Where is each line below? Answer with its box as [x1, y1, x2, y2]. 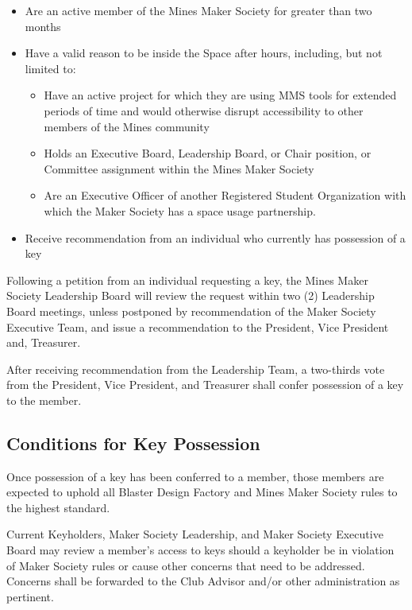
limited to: [25, 60, 76, 76]
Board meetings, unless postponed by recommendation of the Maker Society [6, 302, 376, 319]
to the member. [6, 391, 82, 408]
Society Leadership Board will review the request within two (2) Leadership [6, 287, 375, 304]
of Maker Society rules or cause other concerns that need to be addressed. [6, 557, 365, 573]
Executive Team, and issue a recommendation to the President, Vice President [6, 318, 389, 335]
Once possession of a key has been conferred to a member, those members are [6, 468, 384, 484]
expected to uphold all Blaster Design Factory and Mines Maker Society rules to [6, 484, 398, 500]
